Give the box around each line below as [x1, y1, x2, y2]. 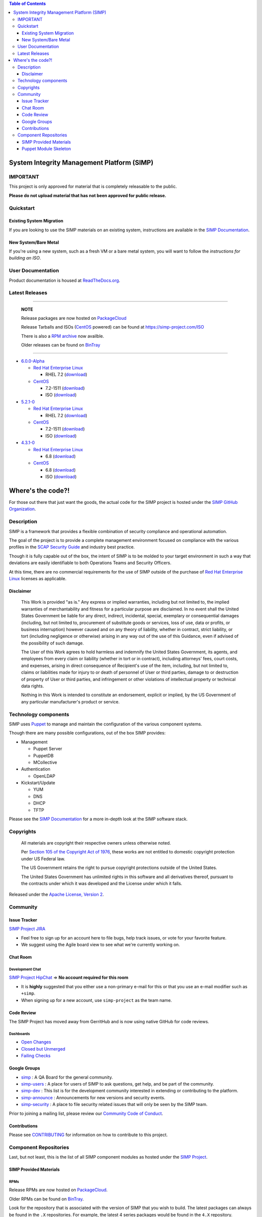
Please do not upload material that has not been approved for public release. [9, 192, 166, 198]
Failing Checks [21, 1053, 51, 1059]
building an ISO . [9, 255, 41, 261]
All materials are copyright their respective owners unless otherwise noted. [21, 840, 171, 846]
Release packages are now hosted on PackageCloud [21, 315, 127, 321]
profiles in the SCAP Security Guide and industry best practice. [9, 544, 135, 550]
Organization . [9, 506, 36, 512]
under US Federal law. [21, 856, 65, 862]
